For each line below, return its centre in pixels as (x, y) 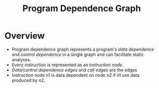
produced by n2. (28, 80)
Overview (25, 36)
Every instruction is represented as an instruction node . (68, 65)
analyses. (21, 59)
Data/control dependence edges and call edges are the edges (74, 70)
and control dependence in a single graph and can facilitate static (78, 54)
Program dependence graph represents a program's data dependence (83, 49)
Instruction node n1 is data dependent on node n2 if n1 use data (76, 75)
